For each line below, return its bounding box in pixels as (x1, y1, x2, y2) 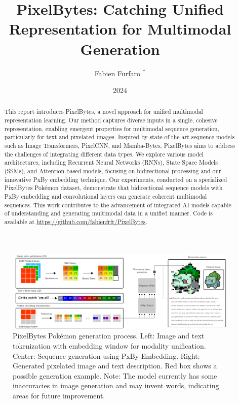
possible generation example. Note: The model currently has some (13, 370, 217, 381)
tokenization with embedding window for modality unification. (13, 340, 206, 351)
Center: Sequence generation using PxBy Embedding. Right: (13, 350, 200, 361)
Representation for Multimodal (9, 18, 231, 39)
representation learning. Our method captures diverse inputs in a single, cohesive (4, 116, 218, 125)
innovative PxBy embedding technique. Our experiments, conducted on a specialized (4, 175, 227, 183)
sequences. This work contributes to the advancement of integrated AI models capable (4, 200, 231, 209)
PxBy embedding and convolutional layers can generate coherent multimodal (4, 192, 207, 201)
